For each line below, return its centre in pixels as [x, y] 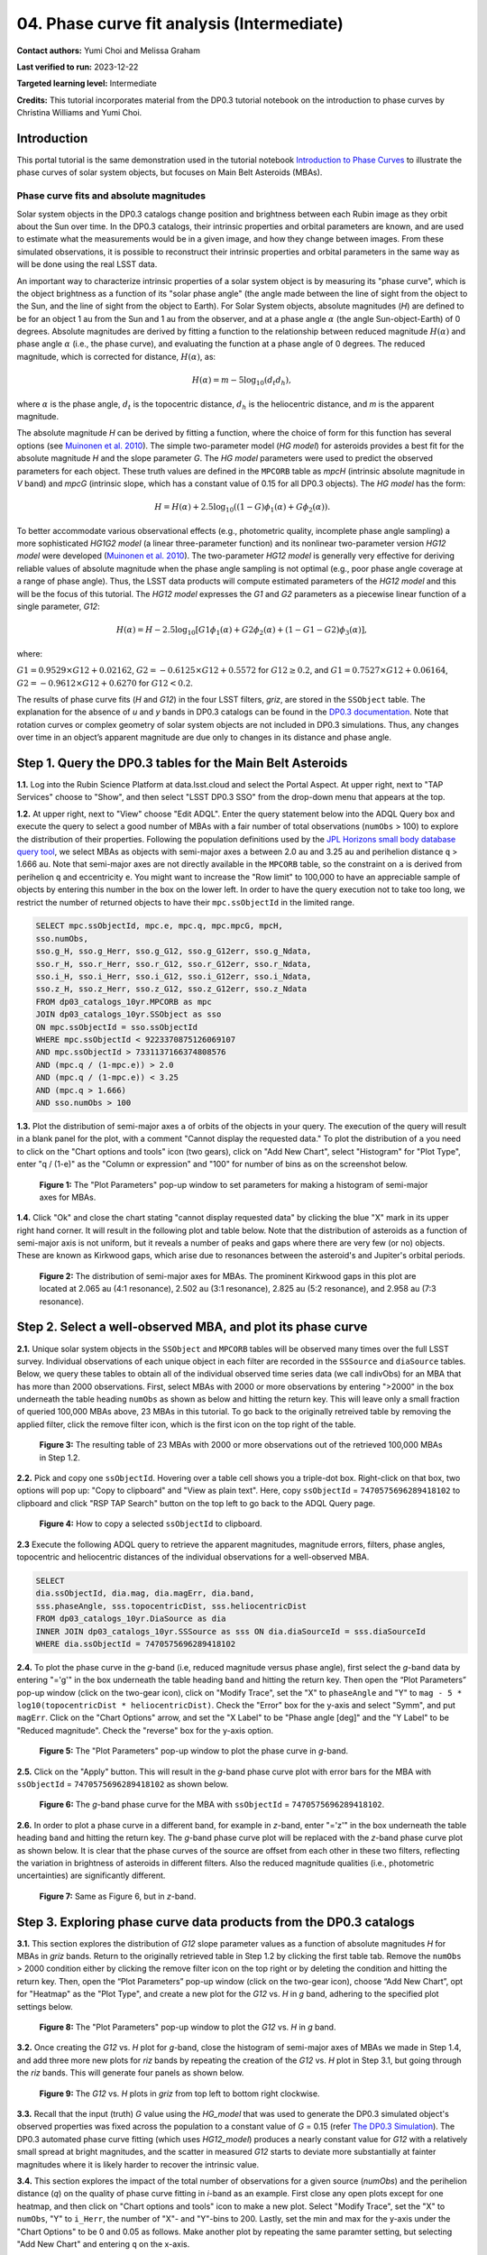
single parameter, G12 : [58, 606]
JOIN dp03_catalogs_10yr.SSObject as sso [129, 1014]
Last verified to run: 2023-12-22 [78, 67]
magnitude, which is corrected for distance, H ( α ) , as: [116, 356]
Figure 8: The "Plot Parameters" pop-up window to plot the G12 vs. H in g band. [188, 2027]
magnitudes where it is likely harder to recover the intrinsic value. [138, 2164]
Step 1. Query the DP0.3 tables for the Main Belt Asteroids [182, 763]
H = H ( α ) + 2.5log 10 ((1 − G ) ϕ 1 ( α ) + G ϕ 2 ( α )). [243, 508]
